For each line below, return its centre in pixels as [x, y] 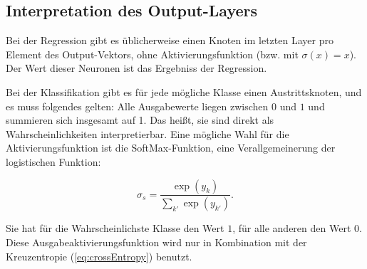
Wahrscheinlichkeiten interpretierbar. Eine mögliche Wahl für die [148, 133]
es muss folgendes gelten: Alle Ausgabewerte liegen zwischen [137, 106]
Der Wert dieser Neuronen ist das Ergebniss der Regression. [136, 68]
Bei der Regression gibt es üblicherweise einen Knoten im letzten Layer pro [170, 40]
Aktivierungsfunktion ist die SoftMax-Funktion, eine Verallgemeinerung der [171, 148]
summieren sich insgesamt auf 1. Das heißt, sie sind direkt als [140, 120]
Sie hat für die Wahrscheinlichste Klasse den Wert [115, 228]
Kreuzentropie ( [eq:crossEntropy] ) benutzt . [99, 256]
